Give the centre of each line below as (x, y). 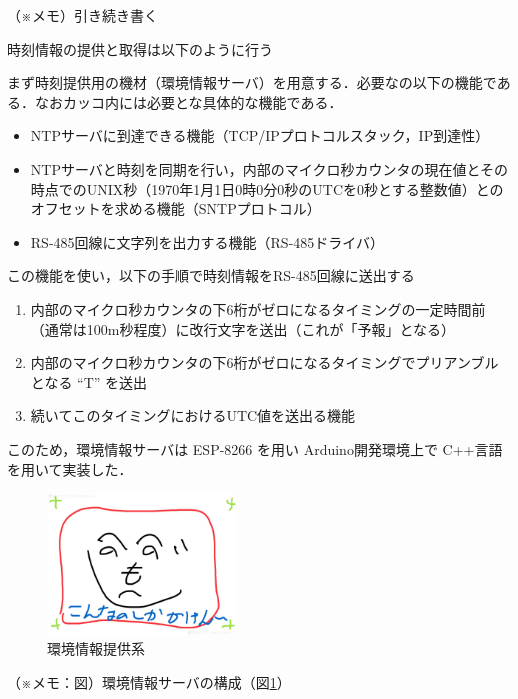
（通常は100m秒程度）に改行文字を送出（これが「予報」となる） (243, 328)
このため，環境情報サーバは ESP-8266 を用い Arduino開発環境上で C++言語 (255, 448)
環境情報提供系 (96, 648)
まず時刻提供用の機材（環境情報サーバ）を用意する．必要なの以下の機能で (252, 82)
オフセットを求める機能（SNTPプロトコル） (175, 208)
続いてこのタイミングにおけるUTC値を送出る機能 (193, 415)
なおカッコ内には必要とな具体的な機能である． (188, 101)
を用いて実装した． (70, 468)
